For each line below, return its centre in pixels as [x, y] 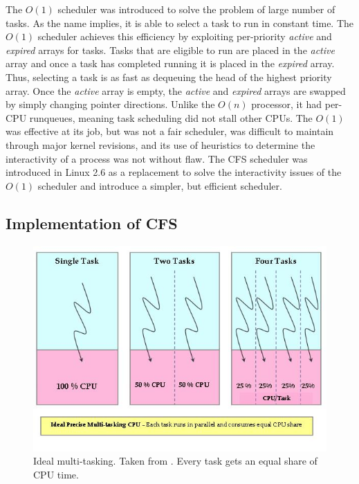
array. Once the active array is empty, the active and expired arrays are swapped [176, 90]
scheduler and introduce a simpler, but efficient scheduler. [160, 185]
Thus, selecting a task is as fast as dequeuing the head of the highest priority [169, 77]
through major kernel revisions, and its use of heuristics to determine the [160, 144]
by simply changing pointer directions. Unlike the [110, 104]
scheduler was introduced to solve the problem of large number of [196, 9]
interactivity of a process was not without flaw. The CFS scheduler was [157, 158]
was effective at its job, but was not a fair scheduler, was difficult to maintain [170, 131]
